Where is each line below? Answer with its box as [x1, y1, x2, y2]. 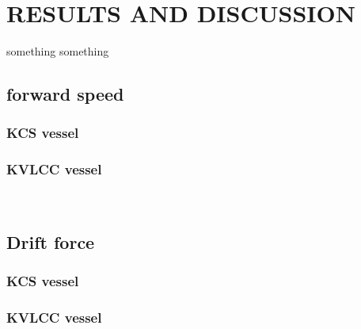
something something [6, 43, 109, 59]
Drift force [6, 229, 95, 254]
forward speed [6, 82, 124, 106]
